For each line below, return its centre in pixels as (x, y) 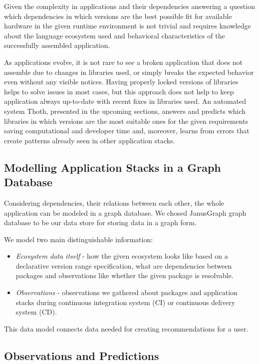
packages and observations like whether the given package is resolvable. (125, 275)
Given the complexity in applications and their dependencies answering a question (129, 6)
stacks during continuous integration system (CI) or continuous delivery (126, 302)
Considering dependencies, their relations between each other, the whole (114, 202)
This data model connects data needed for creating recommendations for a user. (126, 328)
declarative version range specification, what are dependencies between (124, 265)
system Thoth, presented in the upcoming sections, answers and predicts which (125, 111)
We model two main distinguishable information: (79, 239)
